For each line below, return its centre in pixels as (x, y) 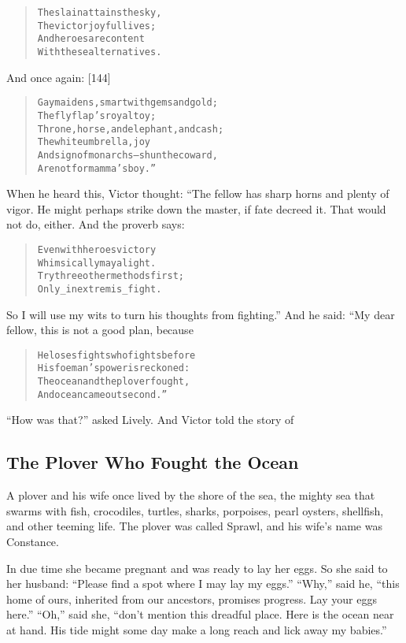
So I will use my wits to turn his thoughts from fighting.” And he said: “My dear (201, 314)
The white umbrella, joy (94, 142)
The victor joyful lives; (97, 26)
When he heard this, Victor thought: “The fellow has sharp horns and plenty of (198, 193)
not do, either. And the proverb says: (96, 224)
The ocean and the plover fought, (114, 382)
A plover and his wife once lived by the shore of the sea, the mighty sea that (191, 495)
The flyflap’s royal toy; (97, 115)
